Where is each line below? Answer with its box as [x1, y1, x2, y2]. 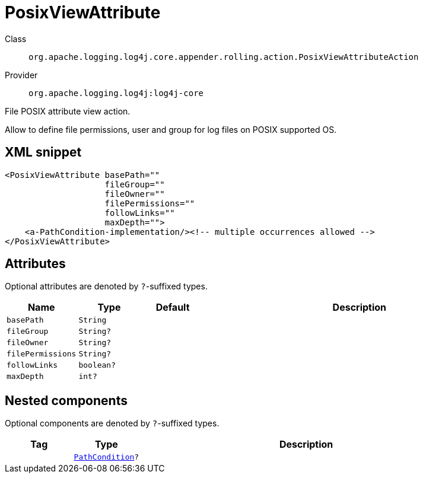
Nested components [5, 393, 128, 408]
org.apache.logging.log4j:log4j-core [28, 88, 204, 98]
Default [155, 301, 190, 314]
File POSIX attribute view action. [5, 106, 131, 116]
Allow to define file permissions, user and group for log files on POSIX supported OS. [5, 124, 337, 135]
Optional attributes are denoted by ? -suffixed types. [5, 281, 208, 292]
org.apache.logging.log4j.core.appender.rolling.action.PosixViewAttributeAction [28, 52, 419, 62]
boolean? [78, 361, 116, 370]
